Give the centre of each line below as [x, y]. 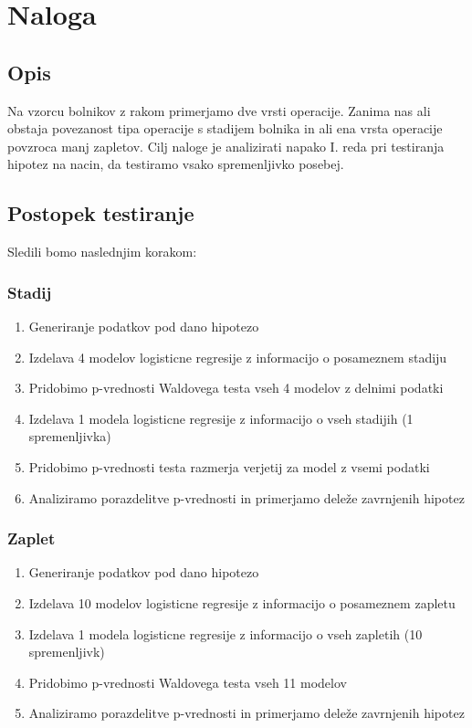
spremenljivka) [70, 436]
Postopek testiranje [101, 213]
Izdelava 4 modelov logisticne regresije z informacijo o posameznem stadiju [238, 357]
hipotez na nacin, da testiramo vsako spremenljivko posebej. [176, 164]
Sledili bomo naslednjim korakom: [102, 252]
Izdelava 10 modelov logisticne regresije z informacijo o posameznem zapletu [242, 602]
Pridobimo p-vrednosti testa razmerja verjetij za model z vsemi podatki [229, 466]
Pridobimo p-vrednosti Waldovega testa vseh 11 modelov [188, 682]
